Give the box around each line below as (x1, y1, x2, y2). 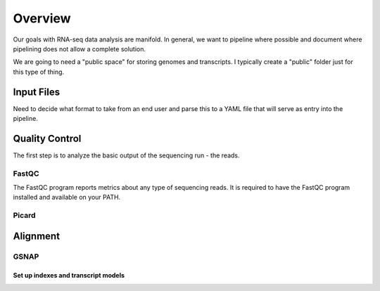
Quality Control (13, 132, 82, 144)
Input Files (13, 86, 60, 98)
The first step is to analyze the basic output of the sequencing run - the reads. (13, 151, 240, 160)
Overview (13, 11, 71, 26)
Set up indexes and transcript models (13, 271, 125, 279)
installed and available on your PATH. (13, 193, 121, 202)
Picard (13, 211, 36, 221)
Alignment (13, 230, 60, 242)
